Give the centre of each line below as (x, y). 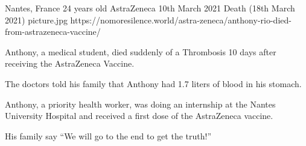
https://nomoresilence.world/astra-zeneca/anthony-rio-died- (181, 20)
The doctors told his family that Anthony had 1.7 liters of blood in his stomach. (153, 83)
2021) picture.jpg (36, 20)
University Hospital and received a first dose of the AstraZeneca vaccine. (139, 116)
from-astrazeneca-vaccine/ (53, 32)
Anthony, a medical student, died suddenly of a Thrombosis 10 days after (141, 51)
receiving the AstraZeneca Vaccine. (70, 63)
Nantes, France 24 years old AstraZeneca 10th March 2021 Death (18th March (150, 8)
